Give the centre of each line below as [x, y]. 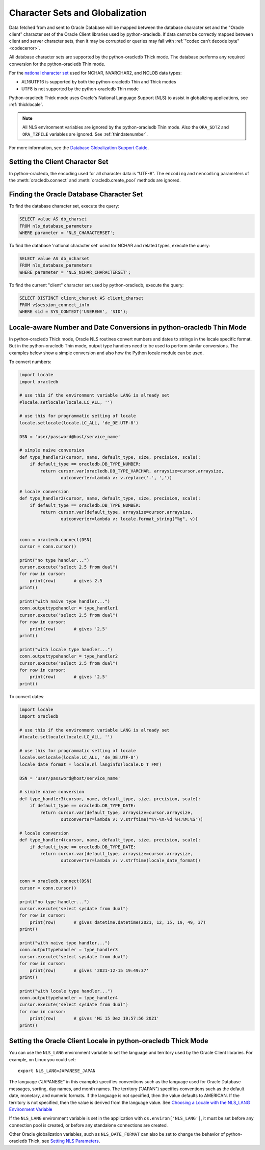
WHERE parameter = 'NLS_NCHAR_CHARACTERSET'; [75, 272]
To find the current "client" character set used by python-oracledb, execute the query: [96, 285]
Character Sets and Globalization [78, 13]
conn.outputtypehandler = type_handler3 [68, 950]
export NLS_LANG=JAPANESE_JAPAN [57, 1071]
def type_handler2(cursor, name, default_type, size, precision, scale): [110, 498]
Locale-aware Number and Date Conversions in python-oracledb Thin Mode [128, 327]
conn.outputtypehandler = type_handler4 [68, 998]
